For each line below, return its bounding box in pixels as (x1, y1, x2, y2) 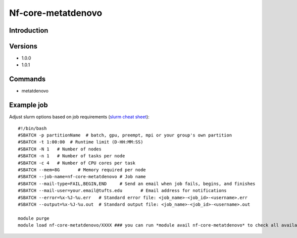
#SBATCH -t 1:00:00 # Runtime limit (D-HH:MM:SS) (18, 139, 144, 145)
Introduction (9, 26, 49, 35)
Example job (9, 101, 48, 109)
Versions (9, 42, 38, 50)
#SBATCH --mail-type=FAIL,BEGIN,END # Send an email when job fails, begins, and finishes (18, 181, 256, 187)
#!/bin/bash (18, 125, 47, 131)
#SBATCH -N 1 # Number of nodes (18, 146, 101, 152)
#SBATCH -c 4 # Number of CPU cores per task (18, 160, 136, 166)
